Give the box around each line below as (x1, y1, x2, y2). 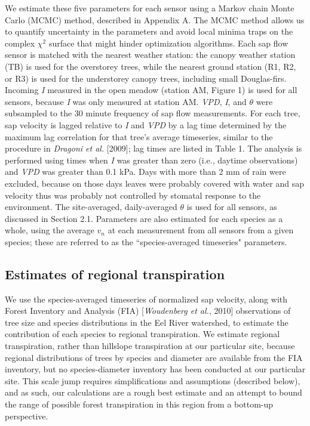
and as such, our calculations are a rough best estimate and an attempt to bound (5, 386, 302, 399)
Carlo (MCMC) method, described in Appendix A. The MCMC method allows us (5, 13, 305, 26)
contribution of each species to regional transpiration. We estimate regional (5, 328, 280, 340)
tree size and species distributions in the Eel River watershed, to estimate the (5, 316, 288, 328)
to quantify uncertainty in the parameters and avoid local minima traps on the (5, 25, 293, 38)
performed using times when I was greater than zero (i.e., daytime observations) (5, 153, 298, 166)
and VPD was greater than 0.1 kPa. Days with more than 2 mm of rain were (5, 165, 286, 178)
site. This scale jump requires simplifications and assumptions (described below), (5, 374, 300, 387)
